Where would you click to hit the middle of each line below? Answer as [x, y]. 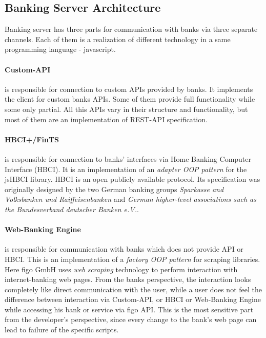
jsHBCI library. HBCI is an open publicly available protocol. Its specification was [132, 179]
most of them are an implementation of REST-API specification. [106, 119]
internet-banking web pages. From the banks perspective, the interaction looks [128, 279]
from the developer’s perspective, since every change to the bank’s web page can [131, 319]
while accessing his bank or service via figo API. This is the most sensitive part [129, 309]
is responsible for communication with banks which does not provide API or [124, 249]
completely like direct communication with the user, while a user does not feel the [133, 289]
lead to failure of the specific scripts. [62, 330]
